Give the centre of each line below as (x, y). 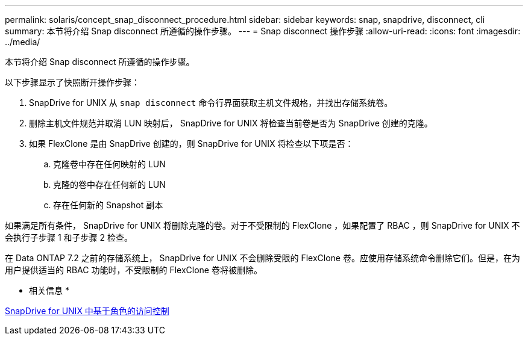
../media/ (23, 42)
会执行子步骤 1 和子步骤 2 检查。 (69, 237)
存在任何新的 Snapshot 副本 (108, 205)
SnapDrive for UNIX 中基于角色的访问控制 (87, 311)
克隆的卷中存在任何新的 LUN (109, 184)
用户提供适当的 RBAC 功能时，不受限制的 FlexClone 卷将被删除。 (134, 270)
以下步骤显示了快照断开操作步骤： (72, 82)
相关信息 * (49, 290)
